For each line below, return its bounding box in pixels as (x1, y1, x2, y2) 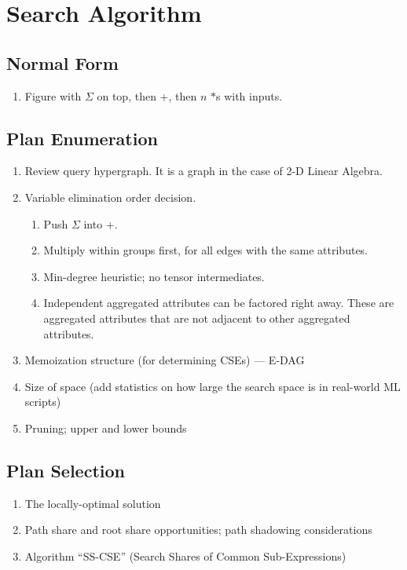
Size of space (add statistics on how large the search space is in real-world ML (24, 378, 401, 394)
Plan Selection (6, 458, 125, 482)
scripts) (24, 393, 61, 410)
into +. (83, 215, 118, 232)
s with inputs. (216, 87, 283, 104)
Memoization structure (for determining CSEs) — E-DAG (24, 352, 305, 368)
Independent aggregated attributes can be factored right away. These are (43, 294, 394, 311)
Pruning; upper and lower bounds (24, 419, 187, 436)
